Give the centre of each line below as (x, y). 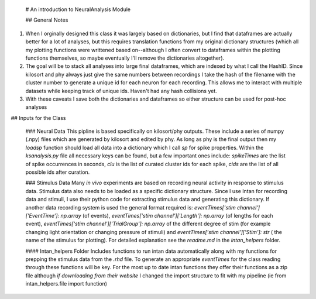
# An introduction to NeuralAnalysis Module (78, 9)
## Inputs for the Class (38, 118)
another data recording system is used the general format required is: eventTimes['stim (131, 207)
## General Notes (47, 20)
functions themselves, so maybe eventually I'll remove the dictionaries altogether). (125, 58)
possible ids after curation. (58, 172)
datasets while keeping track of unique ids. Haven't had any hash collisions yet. (121, 91)
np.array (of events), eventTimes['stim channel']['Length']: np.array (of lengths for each (167, 215)
